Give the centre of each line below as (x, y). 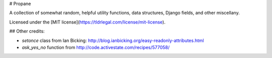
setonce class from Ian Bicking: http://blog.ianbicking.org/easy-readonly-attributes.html (113, 40)
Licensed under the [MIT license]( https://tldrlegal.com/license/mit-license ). (87, 22)
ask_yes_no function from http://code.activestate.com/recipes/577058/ (96, 47)
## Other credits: (27, 31)
